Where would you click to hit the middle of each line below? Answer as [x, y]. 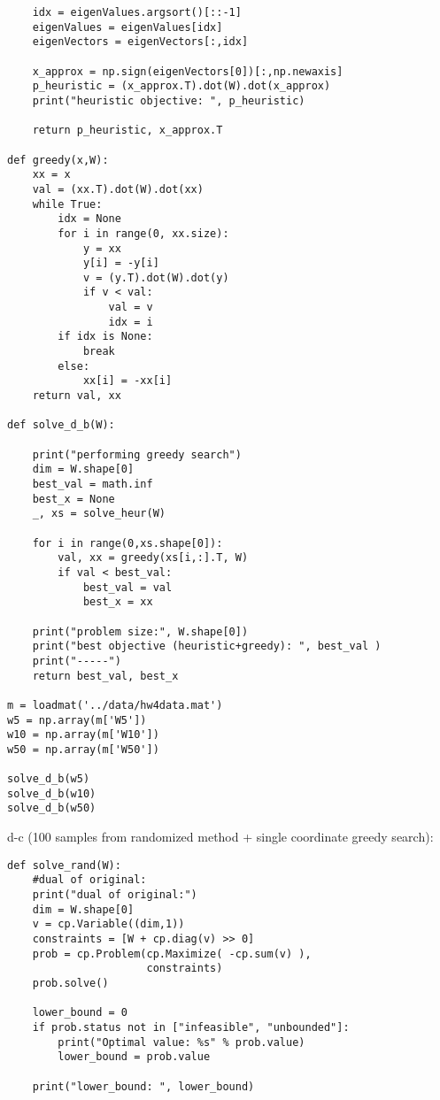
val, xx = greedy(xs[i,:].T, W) [153, 558]
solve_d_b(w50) [52, 808]
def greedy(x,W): [58, 160]
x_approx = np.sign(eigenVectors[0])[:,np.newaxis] [188, 71]
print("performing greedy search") [137, 454]
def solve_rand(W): [64, 865]
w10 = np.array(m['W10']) [83, 735]
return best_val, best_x [105, 676]
